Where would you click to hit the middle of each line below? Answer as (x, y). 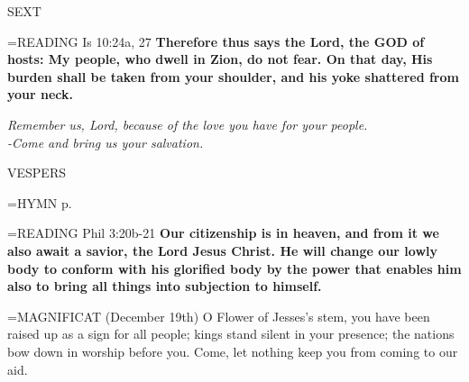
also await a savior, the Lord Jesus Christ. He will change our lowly (223, 250)
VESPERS (37, 173)
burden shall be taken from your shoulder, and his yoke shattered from (233, 76)
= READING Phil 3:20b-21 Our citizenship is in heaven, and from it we (223, 233)
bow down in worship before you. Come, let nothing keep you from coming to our (233, 351)
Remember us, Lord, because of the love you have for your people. (188, 124)
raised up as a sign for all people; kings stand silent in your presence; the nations (231, 334)
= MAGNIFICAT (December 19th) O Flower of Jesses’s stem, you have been (219, 316)
